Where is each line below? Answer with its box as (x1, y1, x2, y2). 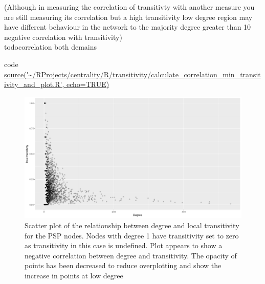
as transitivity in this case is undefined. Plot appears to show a (25, 240, 223, 251)
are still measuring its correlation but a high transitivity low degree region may (4, 11, 253, 22)
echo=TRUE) (66, 79, 109, 90)
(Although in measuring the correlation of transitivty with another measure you (4, 2, 255, 12)
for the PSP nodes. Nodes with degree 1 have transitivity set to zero (25, 230, 239, 241)
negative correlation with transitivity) (4, 31, 122, 42)
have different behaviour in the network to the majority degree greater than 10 (4, 21, 251, 32)
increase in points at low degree (25, 270, 123, 280)
